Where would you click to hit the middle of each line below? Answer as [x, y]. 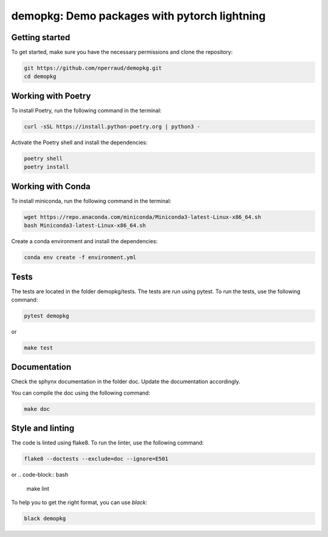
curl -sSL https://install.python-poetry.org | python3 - [112, 126]
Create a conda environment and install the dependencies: [84, 241]
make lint [38, 488]
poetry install [46, 167]
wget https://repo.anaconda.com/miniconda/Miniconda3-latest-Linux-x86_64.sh [142, 217]
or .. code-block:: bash [40, 475]
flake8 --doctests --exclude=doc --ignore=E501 [96, 459]
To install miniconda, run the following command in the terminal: [91, 201]
